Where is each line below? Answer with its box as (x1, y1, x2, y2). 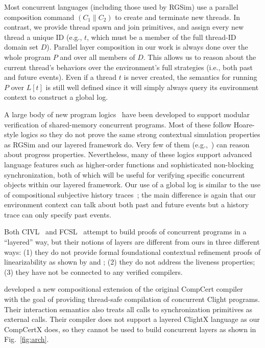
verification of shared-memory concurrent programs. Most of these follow (4, 119, 232, 129)
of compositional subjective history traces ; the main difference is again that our (4, 189, 256, 200)
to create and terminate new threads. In (115, 11, 240, 22)
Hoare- (233, 119, 255, 129)
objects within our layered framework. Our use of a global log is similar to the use (4, 179, 260, 190)
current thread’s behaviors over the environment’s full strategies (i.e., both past (4, 61, 253, 72)
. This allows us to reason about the (143, 51, 256, 62)
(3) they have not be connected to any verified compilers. (4, 266, 183, 277)
